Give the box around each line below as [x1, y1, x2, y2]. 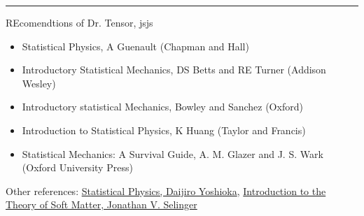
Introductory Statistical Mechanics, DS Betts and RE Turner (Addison [22, 62, 326, 77]
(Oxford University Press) [22, 160, 133, 175]
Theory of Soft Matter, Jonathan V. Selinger [6, 197, 197, 212]
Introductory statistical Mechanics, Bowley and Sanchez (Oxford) [22, 99, 303, 114]
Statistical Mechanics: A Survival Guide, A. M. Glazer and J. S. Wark [22, 146, 323, 161]
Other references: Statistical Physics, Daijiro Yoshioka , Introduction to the [6, 183, 326, 198]
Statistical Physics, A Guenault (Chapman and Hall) [22, 38, 249, 53]
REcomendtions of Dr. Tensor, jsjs [6, 15, 153, 29]
